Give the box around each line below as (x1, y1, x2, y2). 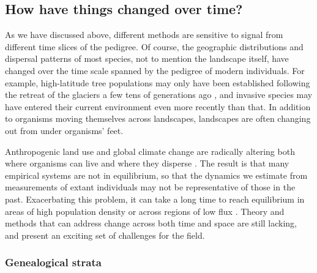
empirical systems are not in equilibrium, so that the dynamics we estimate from (5, 168, 308, 181)
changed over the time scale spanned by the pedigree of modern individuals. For (5, 64, 305, 77)
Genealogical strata (5, 255, 102, 270)
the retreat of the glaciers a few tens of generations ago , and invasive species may (5, 88, 313, 101)
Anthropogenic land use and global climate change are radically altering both (5, 144, 295, 157)
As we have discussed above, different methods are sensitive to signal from (5, 28, 283, 41)
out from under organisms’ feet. (5, 124, 124, 136)
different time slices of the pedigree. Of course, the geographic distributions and (5, 40, 304, 53)
